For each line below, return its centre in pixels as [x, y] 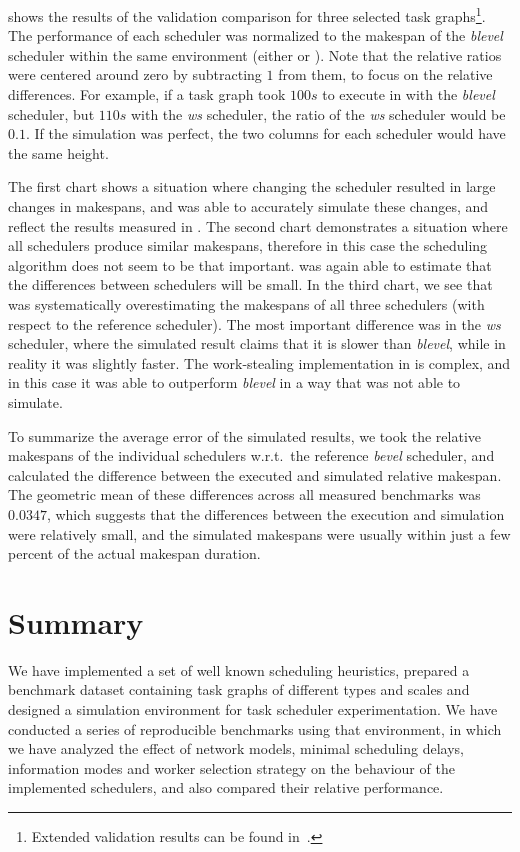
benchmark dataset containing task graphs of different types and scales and [239, 689]
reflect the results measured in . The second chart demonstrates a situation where [258, 225]
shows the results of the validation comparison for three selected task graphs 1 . [247, 14]
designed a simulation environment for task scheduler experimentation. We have [253, 709]
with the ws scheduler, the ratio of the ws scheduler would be [318, 113]
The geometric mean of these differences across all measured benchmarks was [244, 494]
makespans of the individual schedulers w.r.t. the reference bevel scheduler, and [251, 455]
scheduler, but [51, 113]
